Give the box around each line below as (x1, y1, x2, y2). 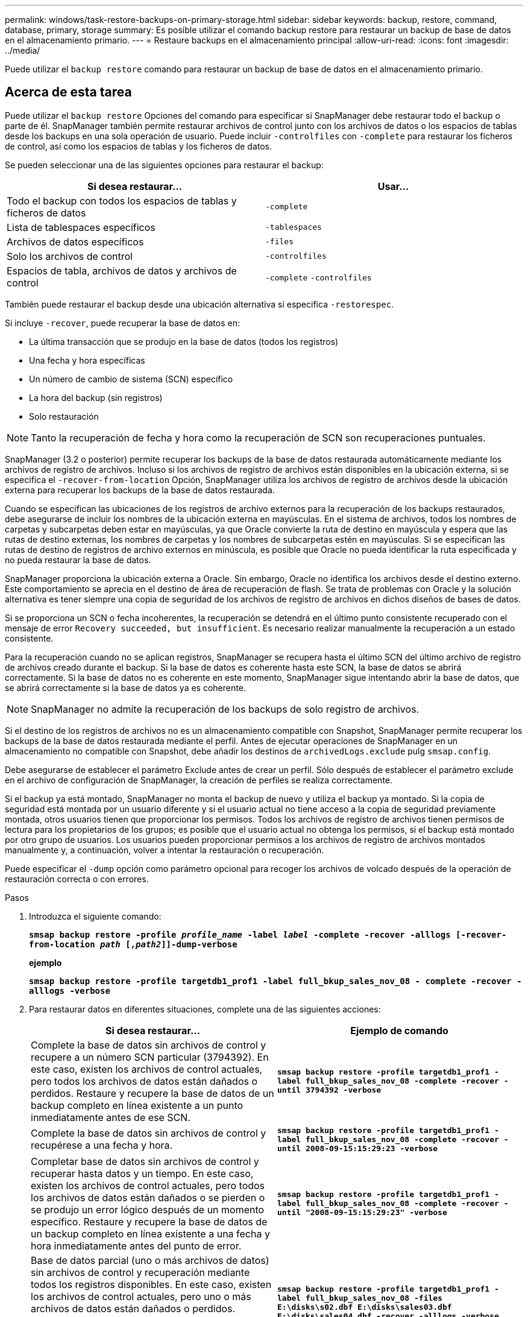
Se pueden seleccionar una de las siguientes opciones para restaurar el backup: (5, 159, 324, 170)
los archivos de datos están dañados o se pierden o (31, 1191, 265, 1204)
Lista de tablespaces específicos (7, 221, 156, 233)
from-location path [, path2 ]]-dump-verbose (29, 939, 237, 949)
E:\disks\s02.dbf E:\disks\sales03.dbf (277, 1302, 452, 1312)
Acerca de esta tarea (5, 84, 132, 100)
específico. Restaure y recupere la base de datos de (31, 1215, 268, 1228)
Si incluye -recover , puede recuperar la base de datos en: (5, 317, 240, 328)
